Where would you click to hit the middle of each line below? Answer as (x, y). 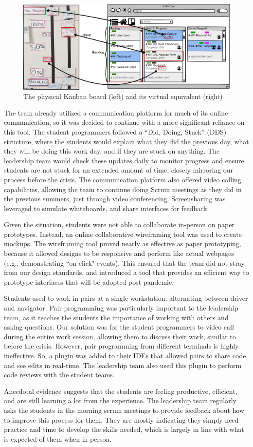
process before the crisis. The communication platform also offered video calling (123, 179)
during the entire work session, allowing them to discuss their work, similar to (120, 336)
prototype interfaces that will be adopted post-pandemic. (89, 282)
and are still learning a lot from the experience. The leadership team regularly (120, 400)
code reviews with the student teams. (59, 375)
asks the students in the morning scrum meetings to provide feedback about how (124, 410)
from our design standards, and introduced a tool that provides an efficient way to (126, 272)
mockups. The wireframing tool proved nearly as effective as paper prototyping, (123, 243)
